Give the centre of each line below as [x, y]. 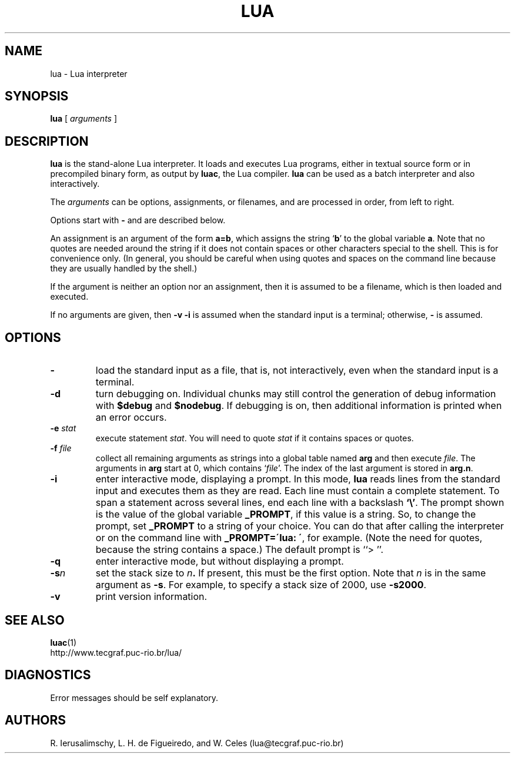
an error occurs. [131, 417]
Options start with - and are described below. [138, 220]
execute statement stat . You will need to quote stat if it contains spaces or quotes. [255, 438]
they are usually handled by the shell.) [124, 269]
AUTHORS [36, 720]
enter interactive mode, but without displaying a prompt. [220, 561]
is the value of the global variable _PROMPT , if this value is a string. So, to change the [286, 514]
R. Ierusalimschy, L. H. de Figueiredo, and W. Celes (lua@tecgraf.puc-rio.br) [197, 743]
